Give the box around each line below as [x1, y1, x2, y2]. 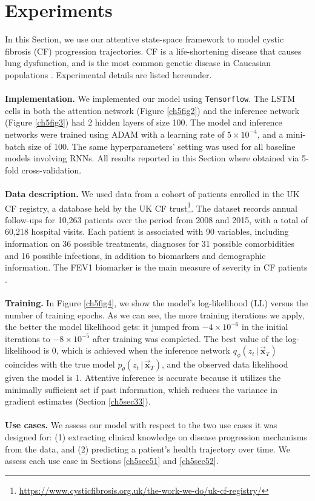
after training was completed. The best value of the [92, 332, 283, 345]
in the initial [242, 320, 288, 333]
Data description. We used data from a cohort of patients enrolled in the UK [5, 187, 300, 200]
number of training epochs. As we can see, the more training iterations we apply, [5, 308, 305, 321]
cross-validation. [21, 163, 82, 176]
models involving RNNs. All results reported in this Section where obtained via [5, 152, 299, 164]
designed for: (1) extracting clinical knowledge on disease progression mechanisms [5, 431, 307, 443]
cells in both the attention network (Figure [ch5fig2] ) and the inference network [5, 104, 300, 116]
